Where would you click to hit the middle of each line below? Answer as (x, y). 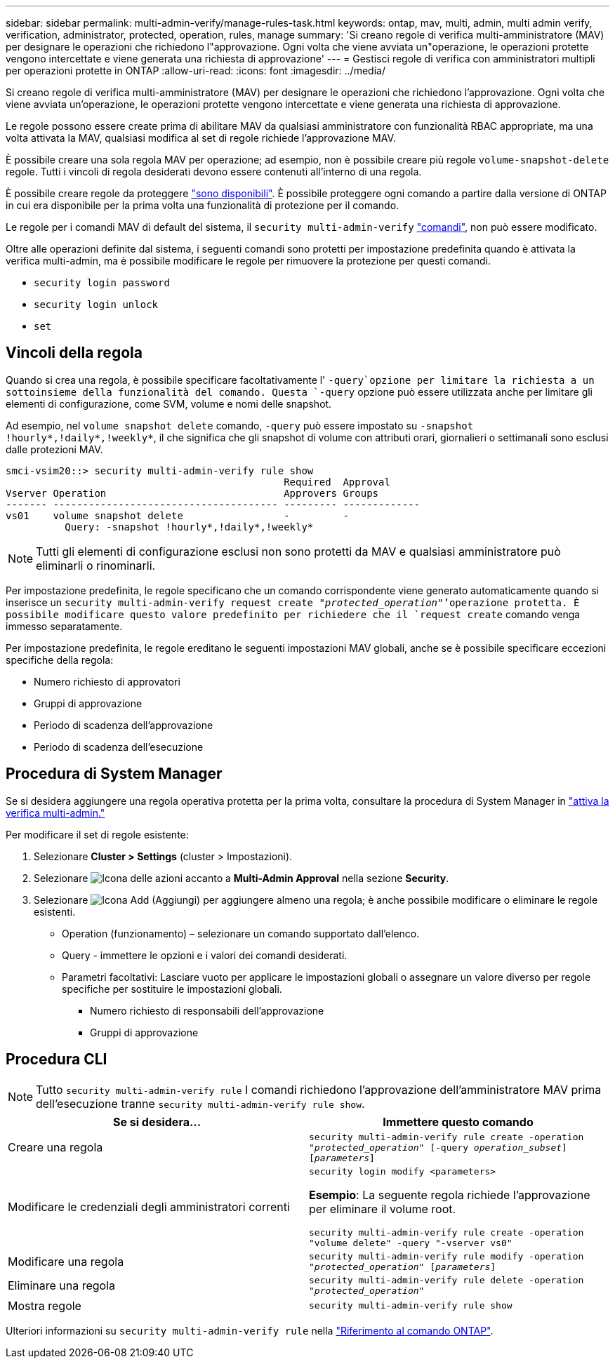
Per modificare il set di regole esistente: (97, 834)
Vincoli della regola (74, 353)
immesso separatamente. (64, 626)
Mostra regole (45, 1305)
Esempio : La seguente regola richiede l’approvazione (450, 1195)
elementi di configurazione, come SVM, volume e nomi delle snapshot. (169, 403)
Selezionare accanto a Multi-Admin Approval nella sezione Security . (242, 878)
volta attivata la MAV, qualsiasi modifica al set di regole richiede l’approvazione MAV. (201, 138)
